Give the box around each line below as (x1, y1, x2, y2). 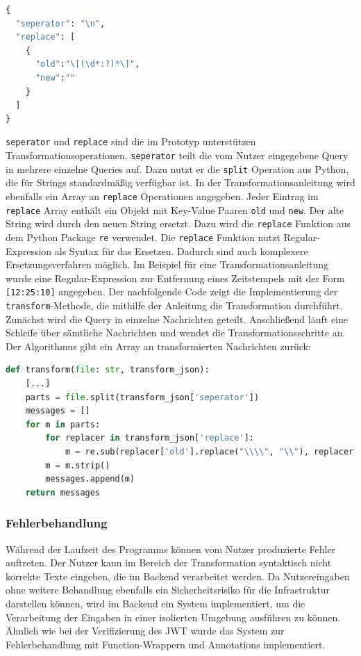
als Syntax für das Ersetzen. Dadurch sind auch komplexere (54, 243, 308, 258)
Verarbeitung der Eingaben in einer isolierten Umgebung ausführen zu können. (6, 609, 341, 624)
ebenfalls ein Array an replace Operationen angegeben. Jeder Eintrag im (6, 188, 319, 203)
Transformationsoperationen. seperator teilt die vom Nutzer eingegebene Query (6, 148, 349, 162)
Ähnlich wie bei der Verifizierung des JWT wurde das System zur (6, 623, 285, 638)
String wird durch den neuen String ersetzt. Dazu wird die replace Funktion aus (6, 216, 351, 231)
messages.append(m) (45, 474, 135, 484)
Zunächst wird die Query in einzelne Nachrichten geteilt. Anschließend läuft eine (6, 311, 348, 326)
